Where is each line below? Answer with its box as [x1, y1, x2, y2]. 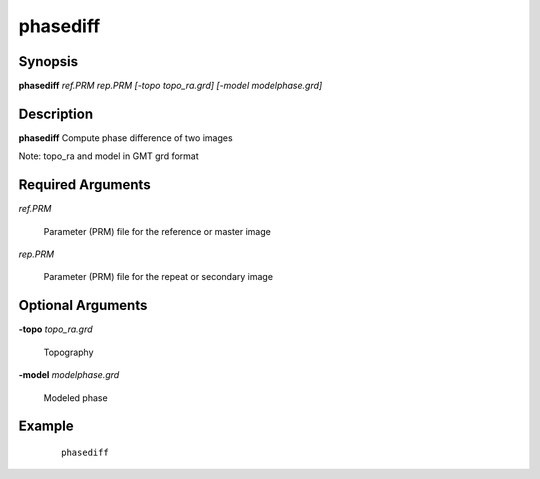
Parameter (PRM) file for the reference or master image [43, 225, 272, 237]
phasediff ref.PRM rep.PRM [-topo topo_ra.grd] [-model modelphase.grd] [18, 80, 323, 92]
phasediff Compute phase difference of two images [18, 131, 234, 144]
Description [18, 105, 94, 122]
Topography [43, 346, 94, 358]
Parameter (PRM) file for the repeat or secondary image [43, 271, 274, 283]
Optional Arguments [18, 297, 148, 314]
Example [18, 418, 74, 435]
